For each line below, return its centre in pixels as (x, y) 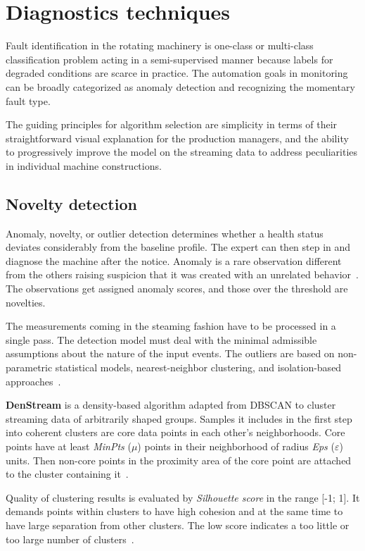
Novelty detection (71, 203)
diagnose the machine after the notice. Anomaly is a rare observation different (174, 260)
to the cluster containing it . (67, 474)
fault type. (28, 100)
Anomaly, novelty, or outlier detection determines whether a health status (165, 233)
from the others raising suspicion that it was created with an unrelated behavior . (182, 274)
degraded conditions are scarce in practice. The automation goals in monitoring (177, 73)
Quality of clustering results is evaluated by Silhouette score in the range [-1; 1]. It (183, 497)
